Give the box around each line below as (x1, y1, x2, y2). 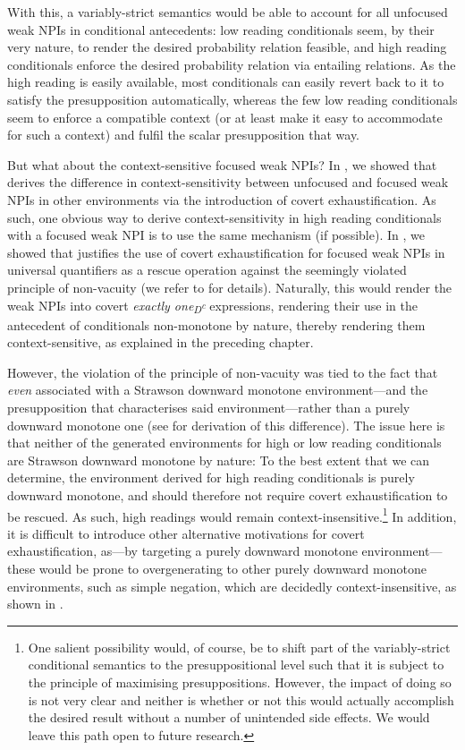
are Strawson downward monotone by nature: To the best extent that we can (7, 450, 430, 469)
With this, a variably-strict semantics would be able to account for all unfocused (7, 3, 448, 21)
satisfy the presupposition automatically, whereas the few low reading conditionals (7, 89, 458, 108)
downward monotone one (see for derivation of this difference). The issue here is (7, 415, 445, 434)
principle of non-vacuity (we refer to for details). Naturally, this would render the (7, 277, 452, 296)
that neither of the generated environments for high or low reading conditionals (7, 433, 442, 452)
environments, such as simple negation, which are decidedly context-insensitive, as (7, 576, 457, 595)
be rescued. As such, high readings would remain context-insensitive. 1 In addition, (7, 504, 457, 525)
